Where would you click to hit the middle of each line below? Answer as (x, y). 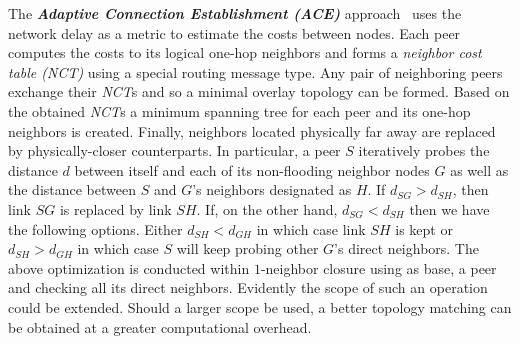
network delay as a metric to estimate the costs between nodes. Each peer (234, 32)
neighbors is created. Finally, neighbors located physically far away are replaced (252, 130)
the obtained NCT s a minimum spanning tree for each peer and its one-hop (239, 110)
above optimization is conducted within (129, 267)
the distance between (72, 189)
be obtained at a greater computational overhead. (160, 326)
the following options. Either (95, 228)
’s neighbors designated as (272, 189)
